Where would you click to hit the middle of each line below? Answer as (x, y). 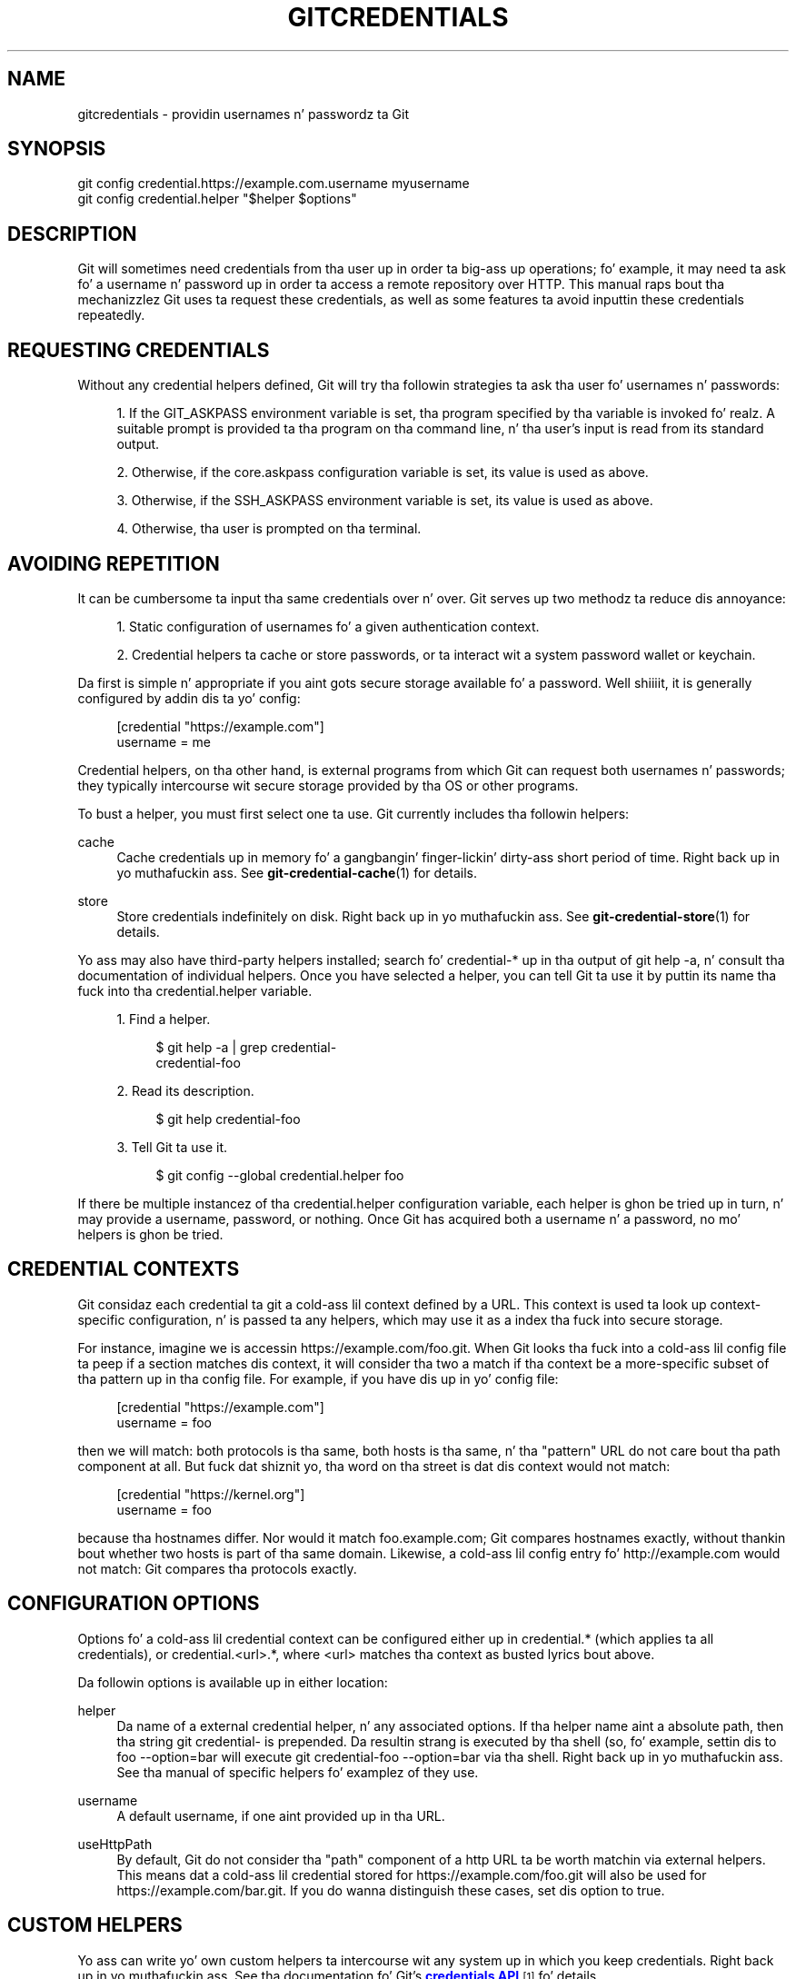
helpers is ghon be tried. (150, 1234)
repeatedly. (111, 315)
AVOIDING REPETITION (114, 563)
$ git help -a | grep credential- (246, 1047)
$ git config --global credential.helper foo (280, 1175)
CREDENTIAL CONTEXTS (124, 1269)
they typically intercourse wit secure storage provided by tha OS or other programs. (328, 785)
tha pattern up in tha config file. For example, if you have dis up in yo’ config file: (318, 1378)
